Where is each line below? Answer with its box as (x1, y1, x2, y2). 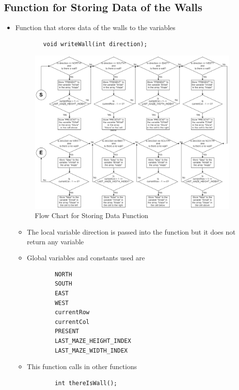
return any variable (27, 236, 84, 246)
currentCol (54, 318, 90, 325)
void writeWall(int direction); (43, 40, 147, 48)
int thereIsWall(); (54, 379, 117, 387)
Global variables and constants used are (27, 253, 145, 263)
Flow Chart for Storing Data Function (34, 210, 148, 220)
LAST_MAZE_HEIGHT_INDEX (54, 337, 131, 344)
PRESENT (54, 328, 79, 335)
